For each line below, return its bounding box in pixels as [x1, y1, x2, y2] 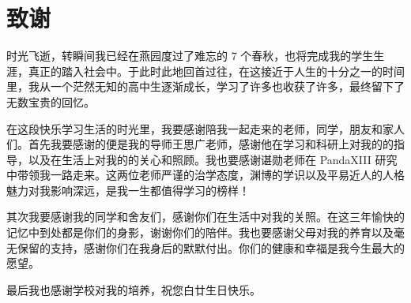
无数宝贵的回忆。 [6, 93, 95, 110]
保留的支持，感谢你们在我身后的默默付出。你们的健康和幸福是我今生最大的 [17, 239, 405, 256]
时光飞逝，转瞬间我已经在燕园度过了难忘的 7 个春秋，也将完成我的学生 [6, 47, 374, 64]
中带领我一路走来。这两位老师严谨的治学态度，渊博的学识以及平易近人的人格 [6, 166, 405, 183]
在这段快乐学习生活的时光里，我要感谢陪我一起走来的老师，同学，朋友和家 [6, 120, 394, 137]
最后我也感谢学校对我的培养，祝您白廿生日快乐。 [6, 281, 261, 297]
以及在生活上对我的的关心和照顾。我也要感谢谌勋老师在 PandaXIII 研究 [28, 151, 398, 167]
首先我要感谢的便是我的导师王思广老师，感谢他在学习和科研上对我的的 [28, 136, 394, 152]
